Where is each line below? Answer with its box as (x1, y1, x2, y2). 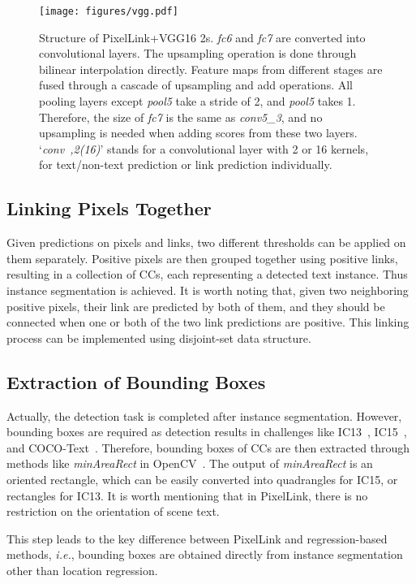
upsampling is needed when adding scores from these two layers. (39, 124, 358, 141)
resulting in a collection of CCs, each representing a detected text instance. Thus (6, 266, 408, 283)
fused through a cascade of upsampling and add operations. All (39, 76, 353, 93)
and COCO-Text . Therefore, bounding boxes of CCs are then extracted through (6, 439, 410, 456)
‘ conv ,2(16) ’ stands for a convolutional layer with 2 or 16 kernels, (39, 140, 369, 157)
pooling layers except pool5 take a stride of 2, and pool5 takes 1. (39, 93, 356, 110)
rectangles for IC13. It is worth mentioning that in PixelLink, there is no (6, 487, 368, 504)
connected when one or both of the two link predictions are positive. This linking (6, 314, 410, 331)
